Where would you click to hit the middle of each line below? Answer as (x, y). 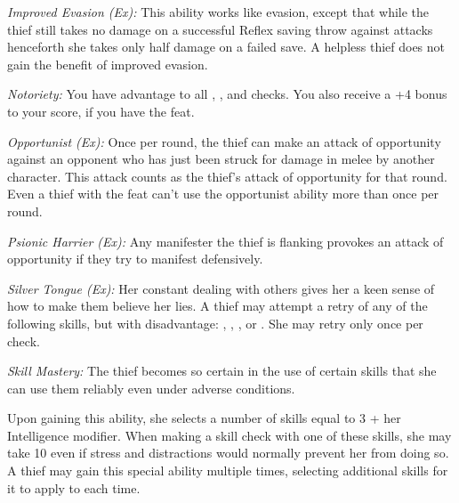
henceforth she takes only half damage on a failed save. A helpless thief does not (226, 47)
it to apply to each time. (74, 487)
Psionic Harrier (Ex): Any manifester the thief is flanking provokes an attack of (225, 241)
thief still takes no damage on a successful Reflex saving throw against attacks (220, 29)
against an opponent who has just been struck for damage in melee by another (221, 159)
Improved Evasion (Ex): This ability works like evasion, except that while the (218, 12)
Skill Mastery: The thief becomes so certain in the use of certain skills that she (222, 371)
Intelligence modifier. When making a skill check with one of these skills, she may (229, 435)
